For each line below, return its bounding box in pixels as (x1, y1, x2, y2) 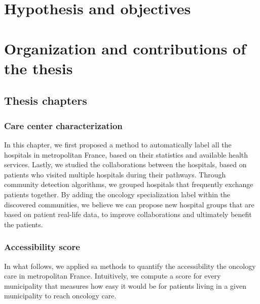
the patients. (4, 219, 43, 229)
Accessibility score (4, 240, 80, 253)
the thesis (4, 57, 73, 78)
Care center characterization (4, 119, 123, 132)
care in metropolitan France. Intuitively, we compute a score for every (4, 270, 221, 281)
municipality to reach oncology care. (4, 290, 117, 301)
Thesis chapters (4, 93, 87, 108)
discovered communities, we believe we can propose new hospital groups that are (4, 199, 254, 209)
